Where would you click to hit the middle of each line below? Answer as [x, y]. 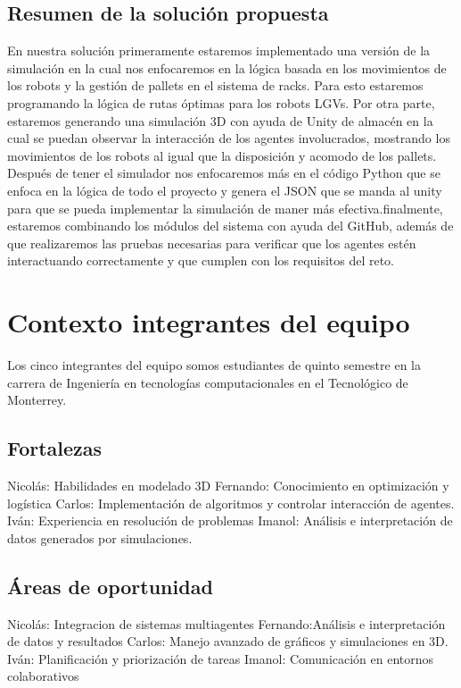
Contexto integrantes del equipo [209, 322]
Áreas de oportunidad [110, 586]
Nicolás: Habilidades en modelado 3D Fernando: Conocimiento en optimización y [228, 486]
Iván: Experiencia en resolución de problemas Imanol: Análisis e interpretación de [230, 520]
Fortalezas [55, 448]
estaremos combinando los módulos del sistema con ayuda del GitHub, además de [230, 226]
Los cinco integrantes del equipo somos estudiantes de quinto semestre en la [214, 365]
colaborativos [43, 676]
